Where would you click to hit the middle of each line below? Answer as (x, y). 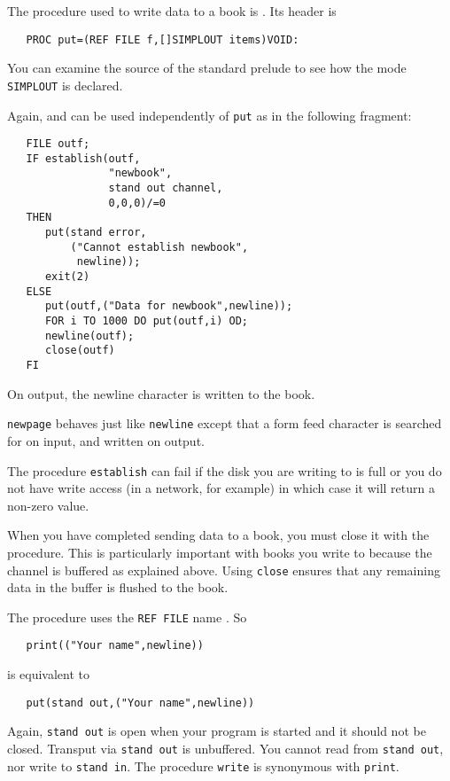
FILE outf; (58, 144)
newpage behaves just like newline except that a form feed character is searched (225, 423)
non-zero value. (48, 505)
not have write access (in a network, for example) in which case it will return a (221, 488)
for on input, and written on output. (106, 440)
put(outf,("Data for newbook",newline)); (169, 306)
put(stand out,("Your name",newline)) (140, 703)
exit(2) (67, 277)
